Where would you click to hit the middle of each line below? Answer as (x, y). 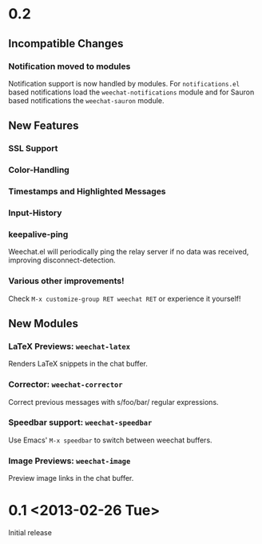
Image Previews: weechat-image (69, 461)
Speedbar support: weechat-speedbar (80, 422)
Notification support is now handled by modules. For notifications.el (124, 83)
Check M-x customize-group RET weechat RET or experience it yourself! (125, 298)
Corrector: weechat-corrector (65, 385)
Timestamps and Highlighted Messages (87, 191)
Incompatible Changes (66, 44)
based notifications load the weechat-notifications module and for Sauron (131, 92)
